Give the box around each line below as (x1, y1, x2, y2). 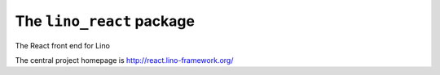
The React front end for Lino (15, 40, 110, 50)
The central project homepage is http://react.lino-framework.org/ (15, 55, 234, 65)
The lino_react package (15, 12, 196, 30)
